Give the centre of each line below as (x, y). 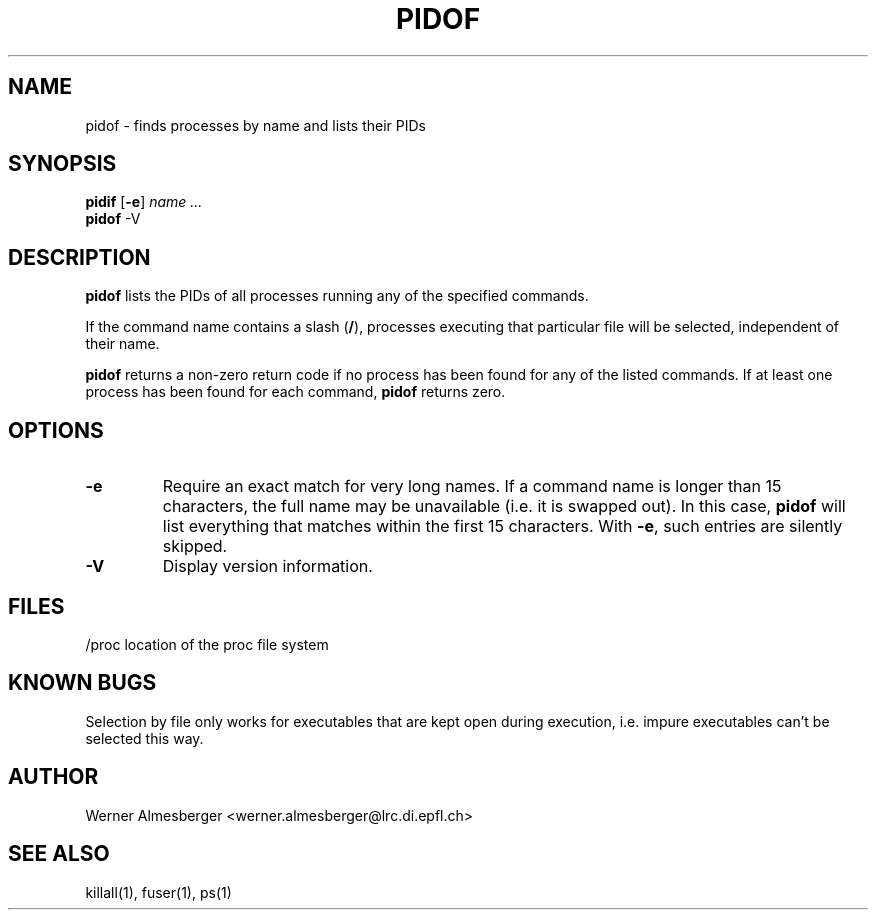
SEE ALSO (59, 854)
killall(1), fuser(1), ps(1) (158, 892)
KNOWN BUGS (82, 683)
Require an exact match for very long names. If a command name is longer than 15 (472, 486)
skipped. (195, 546)
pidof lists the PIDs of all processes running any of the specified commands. (337, 296)
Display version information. (267, 566)
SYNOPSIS (62, 164)
